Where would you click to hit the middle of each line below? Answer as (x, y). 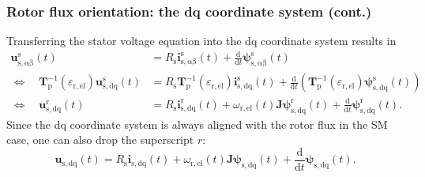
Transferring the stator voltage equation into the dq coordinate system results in (201, 41)
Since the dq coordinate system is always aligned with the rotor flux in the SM (197, 124)
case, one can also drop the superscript (100, 139)
